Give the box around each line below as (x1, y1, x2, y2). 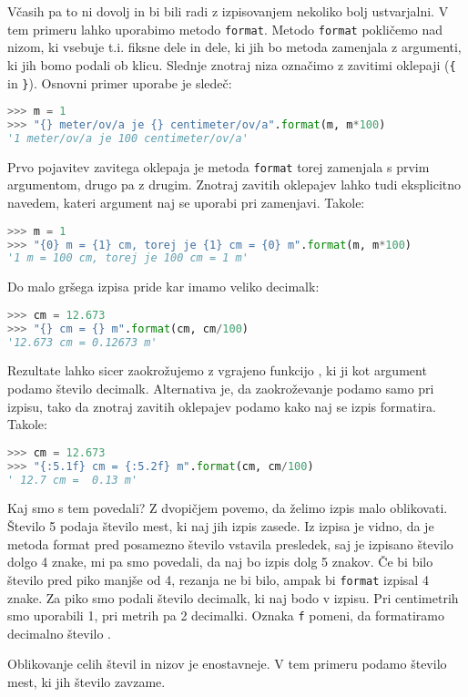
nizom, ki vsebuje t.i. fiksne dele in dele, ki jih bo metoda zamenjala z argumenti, (7, 37, 462, 56)
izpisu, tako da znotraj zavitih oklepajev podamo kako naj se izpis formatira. (7, 396, 436, 415)
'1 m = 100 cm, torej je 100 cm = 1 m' (7, 251, 249, 265)
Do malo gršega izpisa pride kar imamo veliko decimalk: (7, 277, 320, 296)
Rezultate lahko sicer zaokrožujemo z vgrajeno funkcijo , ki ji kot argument (7, 361, 427, 380)
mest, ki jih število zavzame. (7, 671, 166, 691)
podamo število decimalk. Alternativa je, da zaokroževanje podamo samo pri (7, 379, 434, 398)
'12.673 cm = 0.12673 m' (7, 335, 158, 349)
